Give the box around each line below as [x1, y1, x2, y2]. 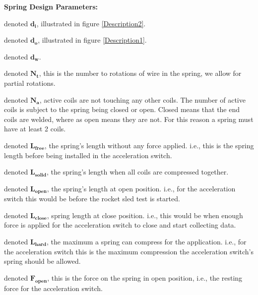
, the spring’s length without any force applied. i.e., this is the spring [44, 140, 254, 150]
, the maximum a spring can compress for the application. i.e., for [47, 236, 247, 246]
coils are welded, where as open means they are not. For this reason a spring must [4, 114, 254, 124]
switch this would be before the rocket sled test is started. [4, 193, 180, 204]
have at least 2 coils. [4, 123, 66, 134]
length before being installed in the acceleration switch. [4, 150, 172, 160]
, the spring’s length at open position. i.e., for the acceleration [47, 183, 236, 193]
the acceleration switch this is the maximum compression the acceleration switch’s [4, 246, 254, 256]
